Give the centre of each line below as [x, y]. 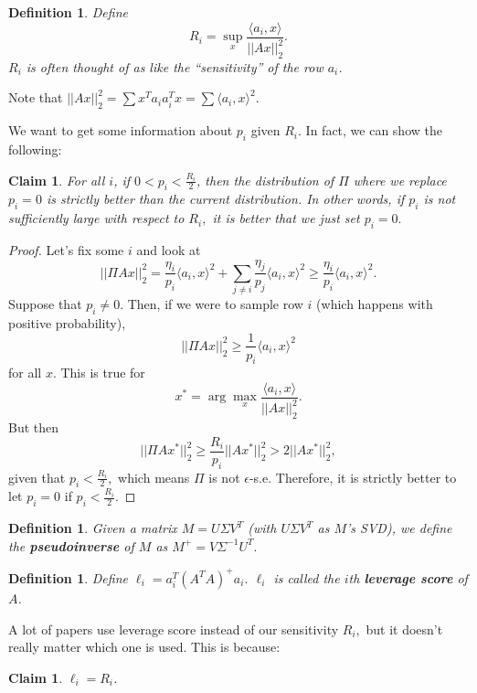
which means [154, 477]
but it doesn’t [404, 629]
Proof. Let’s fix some [66, 249]
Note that [36, 97]
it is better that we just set [286, 218]
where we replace [400, 180]
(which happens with [375, 304]
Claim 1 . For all [57, 180]
